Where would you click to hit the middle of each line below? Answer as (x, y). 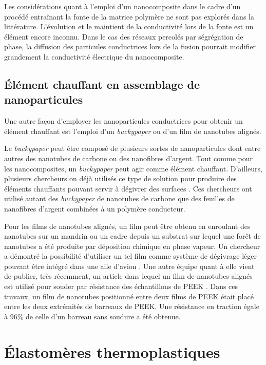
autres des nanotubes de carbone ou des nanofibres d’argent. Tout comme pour (128, 158)
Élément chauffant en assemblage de (102, 84)
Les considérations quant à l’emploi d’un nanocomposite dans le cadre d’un (122, 6)
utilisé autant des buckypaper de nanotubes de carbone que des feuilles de (119, 198)
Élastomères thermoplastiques (112, 351)
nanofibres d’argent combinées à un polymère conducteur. (95, 208)
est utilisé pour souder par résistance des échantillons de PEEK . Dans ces (121, 286)
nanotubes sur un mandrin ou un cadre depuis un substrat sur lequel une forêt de (132, 236)
